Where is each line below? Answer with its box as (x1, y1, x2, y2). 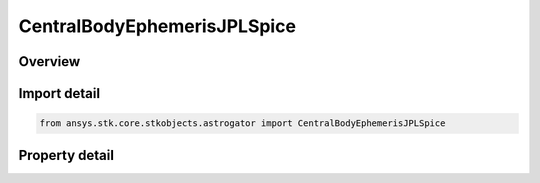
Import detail (18, 85, 100, 102)
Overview (18, 53, 81, 70)
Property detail (18, 146, 115, 164)
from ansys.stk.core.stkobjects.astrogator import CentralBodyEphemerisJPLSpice (39, 118, 446, 129)
